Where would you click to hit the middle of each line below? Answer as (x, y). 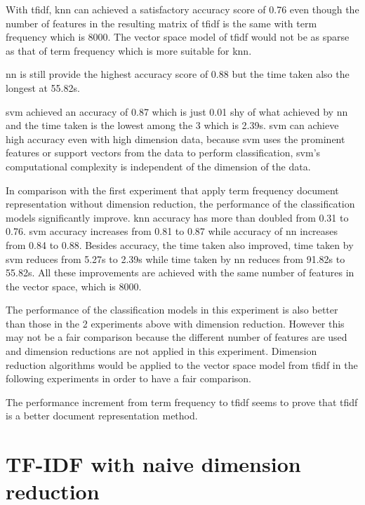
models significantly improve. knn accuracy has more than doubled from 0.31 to (177, 217)
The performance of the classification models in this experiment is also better (172, 310)
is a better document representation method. (102, 416)
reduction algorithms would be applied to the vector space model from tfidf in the (182, 364)
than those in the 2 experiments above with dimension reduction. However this (175, 323)
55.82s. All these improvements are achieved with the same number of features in (180, 272)
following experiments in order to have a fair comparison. (128, 378)
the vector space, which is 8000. (74, 286)
